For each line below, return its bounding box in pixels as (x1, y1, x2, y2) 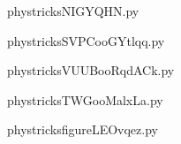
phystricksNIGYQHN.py (7, 2, 140, 19)
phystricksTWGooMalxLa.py (7, 90, 163, 109)
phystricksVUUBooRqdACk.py (7, 61, 175, 80)
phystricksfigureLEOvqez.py (7, 120, 158, 139)
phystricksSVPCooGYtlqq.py (7, 31, 165, 49)
